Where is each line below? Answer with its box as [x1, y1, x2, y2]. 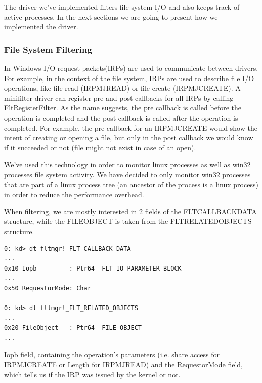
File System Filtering [4, 43, 92, 55]
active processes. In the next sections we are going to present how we [4, 11, 218, 22]
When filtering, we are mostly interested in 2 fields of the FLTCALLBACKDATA [4, 206, 257, 216]
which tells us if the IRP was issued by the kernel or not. [4, 369, 181, 379]
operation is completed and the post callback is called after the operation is [4, 112, 238, 123]
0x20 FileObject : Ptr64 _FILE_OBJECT [4, 324, 142, 332]
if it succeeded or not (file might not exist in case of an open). [4, 142, 196, 152]
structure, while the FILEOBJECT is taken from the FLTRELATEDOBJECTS [4, 216, 252, 226]
